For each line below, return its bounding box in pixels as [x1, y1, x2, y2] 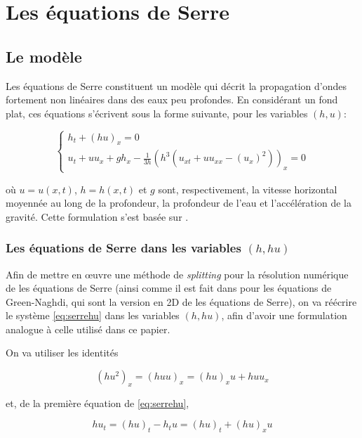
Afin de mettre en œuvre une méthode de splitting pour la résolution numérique [6, 266, 349, 281]
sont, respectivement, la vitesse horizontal [158, 181, 337, 196]
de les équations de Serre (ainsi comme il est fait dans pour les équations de [6, 281, 332, 295]
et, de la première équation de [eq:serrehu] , [6, 395, 189, 410]
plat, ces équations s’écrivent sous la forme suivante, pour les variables [6, 105, 308, 120]
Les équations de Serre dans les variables [6, 239, 241, 257]
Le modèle [6, 45, 82, 67]
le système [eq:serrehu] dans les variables [6, 308, 180, 323]
